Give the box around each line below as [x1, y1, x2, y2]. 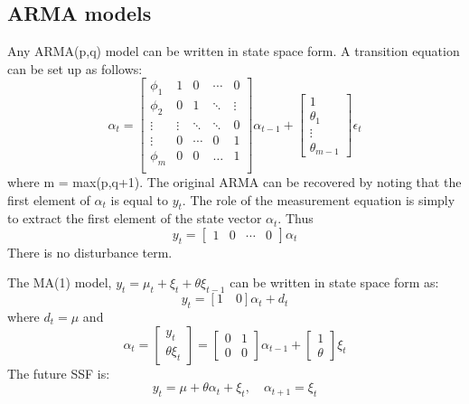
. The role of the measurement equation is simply [182, 190, 455, 209]
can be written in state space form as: [230, 273, 439, 292]
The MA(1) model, [7, 273, 112, 292]
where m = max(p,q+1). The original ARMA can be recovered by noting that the [7, 172, 462, 191]
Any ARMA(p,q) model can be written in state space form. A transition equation [7, 42, 460, 61]
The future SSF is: [7, 363, 110, 382]
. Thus [277, 209, 314, 228]
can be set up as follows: [7, 59, 143, 78]
